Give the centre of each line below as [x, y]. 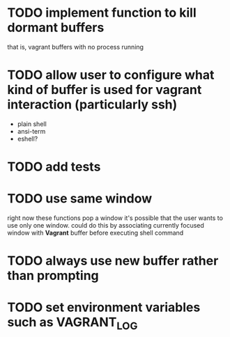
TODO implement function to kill [102, 13]
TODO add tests [54, 167]
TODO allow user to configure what [111, 75]
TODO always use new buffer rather [113, 261]
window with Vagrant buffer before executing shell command [95, 233]
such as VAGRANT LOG [72, 323]
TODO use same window [80, 199]
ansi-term [31, 131]
